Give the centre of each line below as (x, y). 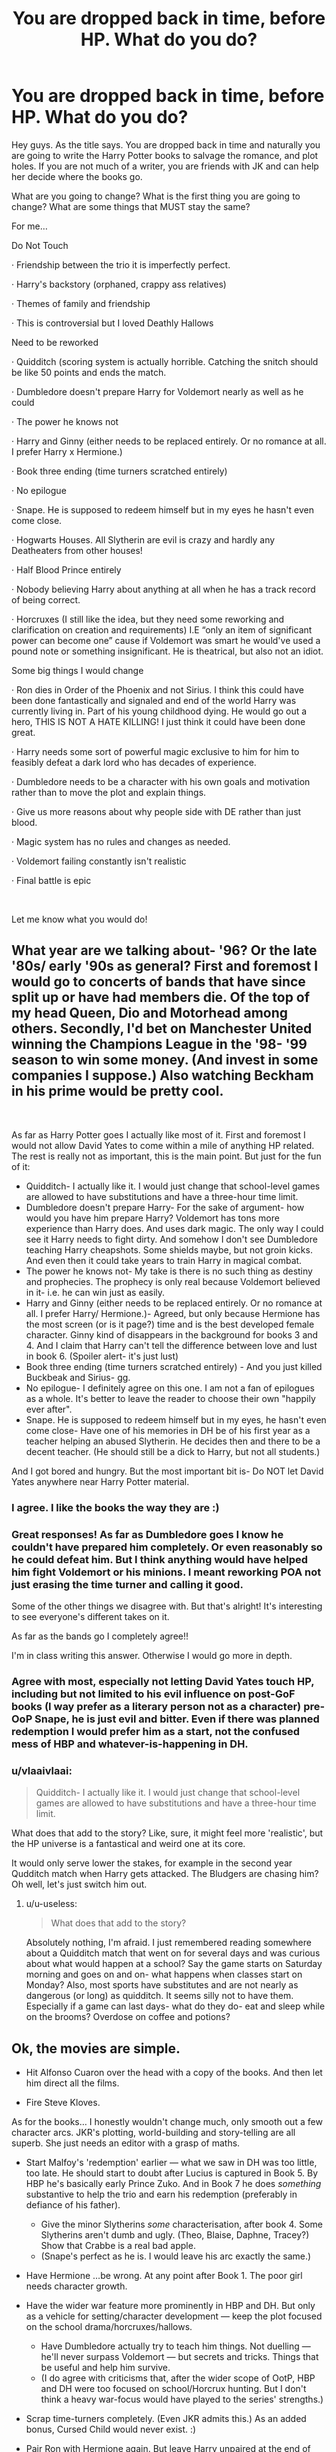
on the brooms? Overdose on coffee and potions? (128, 2017)
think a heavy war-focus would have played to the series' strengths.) (182, 2399)
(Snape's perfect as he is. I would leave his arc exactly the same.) (176, 2256)
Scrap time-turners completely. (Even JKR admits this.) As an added (166, 2418)
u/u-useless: (51, 1904)
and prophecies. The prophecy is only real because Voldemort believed (173, 1281)
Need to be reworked (55, 342)
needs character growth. (76, 2286)
